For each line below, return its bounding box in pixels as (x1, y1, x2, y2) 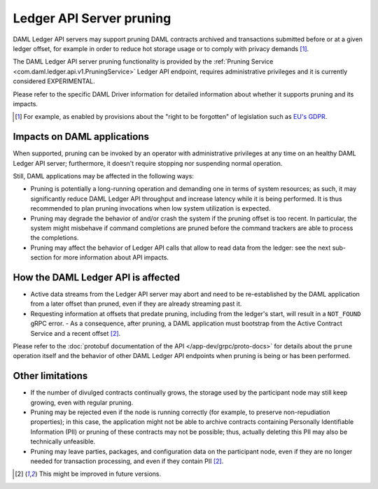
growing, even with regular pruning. (30, 398, 134, 406)
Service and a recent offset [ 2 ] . (30, 329, 121, 337)
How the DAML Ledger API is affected (13, 271, 180, 283)
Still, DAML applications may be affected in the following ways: (13, 171, 194, 180)
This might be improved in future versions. (38, 469, 162, 479)
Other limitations (13, 370, 88, 382)
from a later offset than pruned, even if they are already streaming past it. (30, 299, 242, 308)
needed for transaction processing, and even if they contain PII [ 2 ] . (30, 457, 224, 465)
